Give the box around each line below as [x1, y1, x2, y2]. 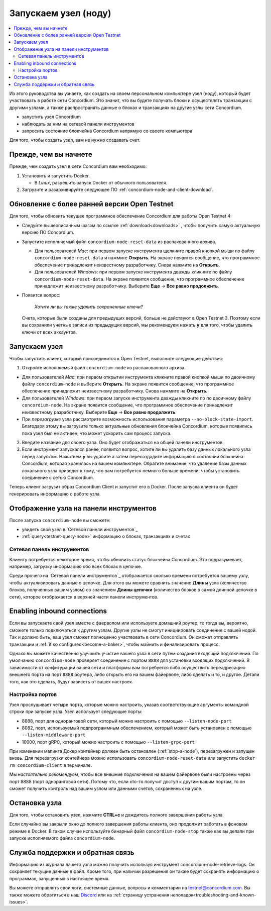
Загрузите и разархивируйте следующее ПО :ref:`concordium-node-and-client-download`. [22, 186, 214, 193]
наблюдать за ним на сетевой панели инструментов [22, 121, 135, 127]
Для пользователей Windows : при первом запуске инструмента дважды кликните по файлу [34, 269, 232, 275]
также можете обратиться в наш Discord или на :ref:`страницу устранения [9, 892, 170, 898]
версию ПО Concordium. [22, 229, 75, 236]
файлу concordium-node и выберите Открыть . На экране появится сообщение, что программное [22, 381, 234, 387]
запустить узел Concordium [22, 114, 81, 120]
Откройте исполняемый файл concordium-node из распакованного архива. [22, 365, 186, 371]
